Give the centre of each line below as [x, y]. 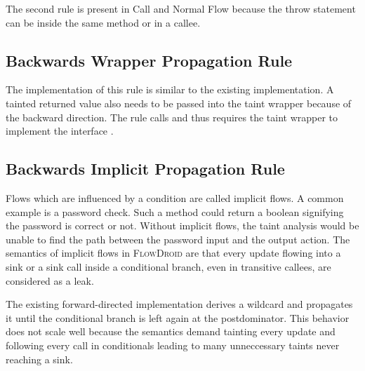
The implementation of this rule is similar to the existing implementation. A [170, 89]
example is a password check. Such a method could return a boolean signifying [175, 211]
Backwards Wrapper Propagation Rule [149, 60]
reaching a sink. [39, 359]
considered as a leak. [50, 280]
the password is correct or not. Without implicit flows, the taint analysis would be [182, 225]
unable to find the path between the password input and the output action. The [178, 239]
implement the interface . [60, 131]
